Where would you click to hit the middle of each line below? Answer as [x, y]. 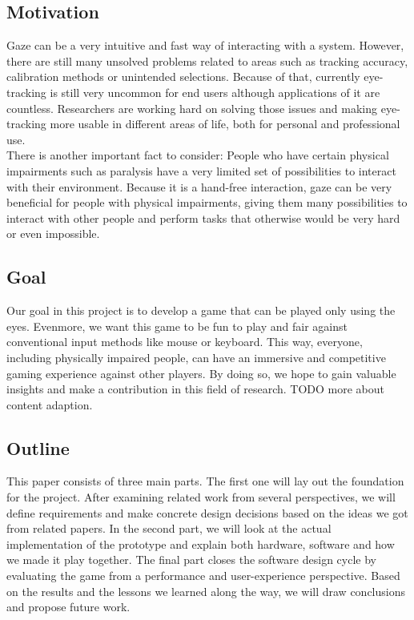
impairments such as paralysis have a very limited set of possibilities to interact [201, 170]
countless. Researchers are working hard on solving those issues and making [192, 108]
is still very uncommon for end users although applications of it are [215, 92]
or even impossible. [53, 234]
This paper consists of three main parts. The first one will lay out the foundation [205, 481]
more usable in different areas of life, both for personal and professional [225, 124]
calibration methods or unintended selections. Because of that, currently [183, 76]
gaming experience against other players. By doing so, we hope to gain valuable [201, 373]
